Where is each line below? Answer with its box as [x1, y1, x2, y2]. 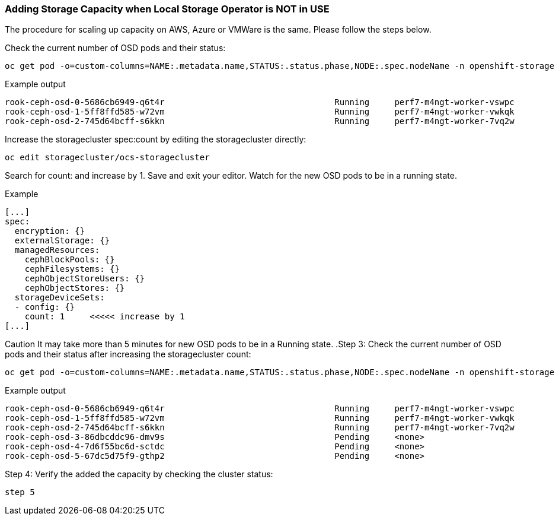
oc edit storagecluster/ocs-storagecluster [5, 153, 210, 163]
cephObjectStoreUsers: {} [24, 274, 145, 284]
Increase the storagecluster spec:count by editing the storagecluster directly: [5, 134, 306, 145]
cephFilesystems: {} [24, 264, 120, 274]
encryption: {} [14, 226, 85, 236]
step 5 [5, 487, 35, 497]
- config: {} [14, 302, 75, 312]
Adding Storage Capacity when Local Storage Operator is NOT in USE [5, 3, 330, 15]
